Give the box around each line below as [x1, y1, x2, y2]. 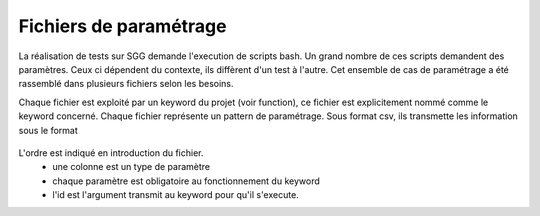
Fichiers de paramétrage [18, 15, 227, 37]
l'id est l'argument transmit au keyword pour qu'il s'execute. [52, 189, 299, 201]
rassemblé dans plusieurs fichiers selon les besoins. [18, 78, 234, 90]
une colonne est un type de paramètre [52, 161, 210, 173]
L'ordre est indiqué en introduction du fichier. [18, 146, 204, 159]
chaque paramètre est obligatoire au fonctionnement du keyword [52, 175, 320, 187]
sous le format [18, 124, 79, 136]
